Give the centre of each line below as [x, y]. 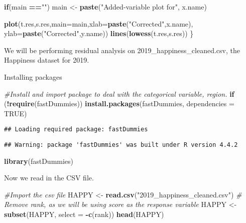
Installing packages [33, 76]
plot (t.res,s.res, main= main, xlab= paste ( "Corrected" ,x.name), [99, 23]
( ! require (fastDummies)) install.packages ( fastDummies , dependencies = [119, 103]
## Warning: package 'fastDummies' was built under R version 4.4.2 [121, 145]
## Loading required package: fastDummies [76, 130]
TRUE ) [16, 113]
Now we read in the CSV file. [49, 178]
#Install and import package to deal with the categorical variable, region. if [119, 93]
